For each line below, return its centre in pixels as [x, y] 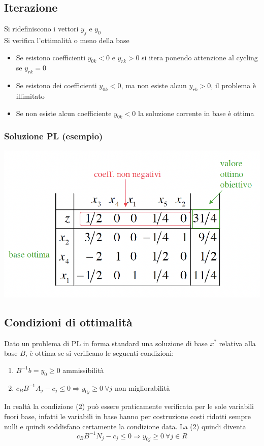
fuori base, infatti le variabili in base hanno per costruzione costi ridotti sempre [127, 416]
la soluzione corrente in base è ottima [196, 113]
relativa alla [237, 343]
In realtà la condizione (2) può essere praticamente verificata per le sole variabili [129, 406]
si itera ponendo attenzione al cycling [200, 57]
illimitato [30, 96]
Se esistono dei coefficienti [56, 85]
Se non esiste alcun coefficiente [64, 113]
